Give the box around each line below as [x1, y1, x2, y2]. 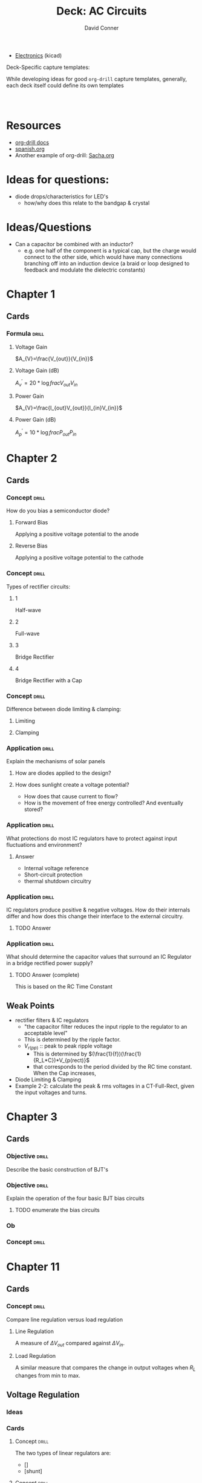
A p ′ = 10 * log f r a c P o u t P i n [15, 428, 77, 437]
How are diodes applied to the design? [15, 769, 111, 777]
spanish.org [15, 145, 45, 152]
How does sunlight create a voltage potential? [15, 781, 129, 789]
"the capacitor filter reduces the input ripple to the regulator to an [24, 1023, 187, 1030]
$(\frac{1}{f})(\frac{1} [88, 1050, 142, 1057]
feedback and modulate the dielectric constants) [24, 266, 146, 273]
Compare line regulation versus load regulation [6, 1315, 123, 1323]
